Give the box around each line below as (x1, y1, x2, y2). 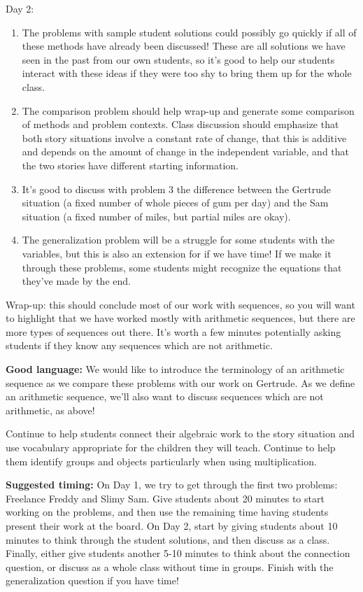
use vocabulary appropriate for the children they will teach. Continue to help (6, 440, 336, 455)
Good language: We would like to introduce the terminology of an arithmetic (6, 362, 345, 376)
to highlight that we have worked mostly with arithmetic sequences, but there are (6, 311, 355, 325)
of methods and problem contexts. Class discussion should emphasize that (22, 117, 339, 132)
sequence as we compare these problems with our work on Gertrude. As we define (6, 375, 355, 390)
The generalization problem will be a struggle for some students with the (22, 232, 335, 247)
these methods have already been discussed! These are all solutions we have (22, 38, 346, 53)
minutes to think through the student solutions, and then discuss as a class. (6, 532, 330, 547)
